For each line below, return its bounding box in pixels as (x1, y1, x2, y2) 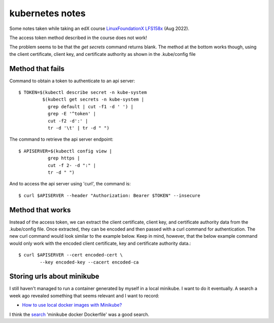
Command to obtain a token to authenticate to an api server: (9, 78, 135, 84)
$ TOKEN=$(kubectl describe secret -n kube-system (18, 89, 147, 95)
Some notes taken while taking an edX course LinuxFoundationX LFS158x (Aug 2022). (9, 25, 190, 31)
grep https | (47, 155, 80, 161)
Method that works (9, 206, 71, 214)
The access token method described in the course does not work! (9, 35, 147, 41)
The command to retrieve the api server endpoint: (9, 136, 114, 142)
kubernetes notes (9, 8, 86, 19)
